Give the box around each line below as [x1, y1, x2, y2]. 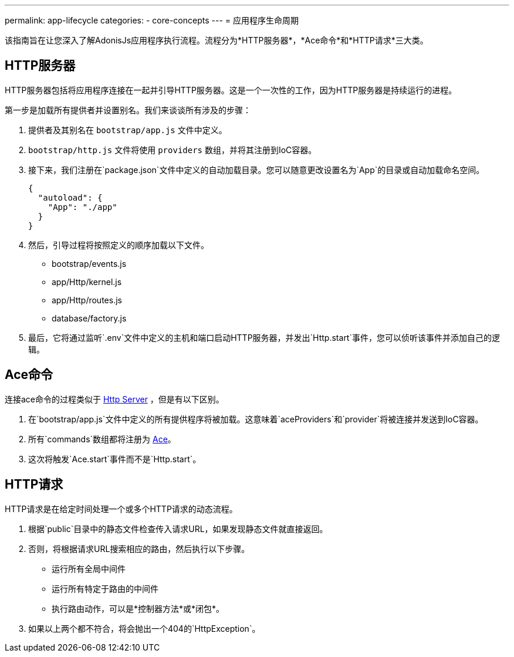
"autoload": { [38, 192, 103, 202]
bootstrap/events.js [52, 258, 127, 269]
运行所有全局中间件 [52, 563, 126, 574]
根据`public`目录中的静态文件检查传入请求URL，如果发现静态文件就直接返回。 [28, 523, 328, 534]
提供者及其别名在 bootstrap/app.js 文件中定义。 [28, 124, 227, 135]
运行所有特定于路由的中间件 [52, 583, 158, 594]
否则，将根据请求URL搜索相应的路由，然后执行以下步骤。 [28, 543, 250, 554]
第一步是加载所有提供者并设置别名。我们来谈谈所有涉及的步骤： [5, 104, 251, 115]
